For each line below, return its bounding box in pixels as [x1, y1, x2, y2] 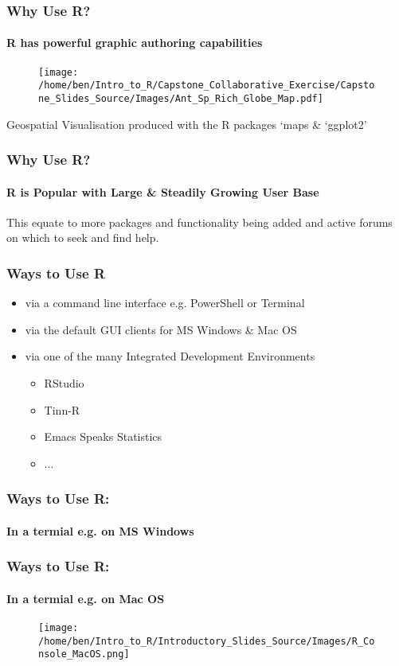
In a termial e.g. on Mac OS [6, 590, 165, 606]
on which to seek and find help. [6, 229, 159, 246]
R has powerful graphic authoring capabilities [6, 34, 263, 51]
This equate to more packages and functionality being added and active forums [6, 213, 393, 230]
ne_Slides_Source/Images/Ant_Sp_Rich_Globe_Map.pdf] [38, 92, 323, 104]
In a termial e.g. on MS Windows [6, 522, 194, 539]
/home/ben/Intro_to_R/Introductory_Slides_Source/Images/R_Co [38, 635, 375, 647]
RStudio [44, 375, 84, 391]
